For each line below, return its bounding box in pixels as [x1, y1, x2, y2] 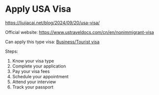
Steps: [5, 48, 18, 54]
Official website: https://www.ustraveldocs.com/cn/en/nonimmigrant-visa [5, 29, 154, 35]
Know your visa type [12, 58, 54, 63]
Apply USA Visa [5, 3, 71, 15]
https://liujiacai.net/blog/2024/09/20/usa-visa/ [5, 20, 100, 26]
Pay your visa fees [12, 68, 50, 74]
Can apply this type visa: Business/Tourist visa [5, 38, 100, 45]
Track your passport [12, 84, 54, 90]
